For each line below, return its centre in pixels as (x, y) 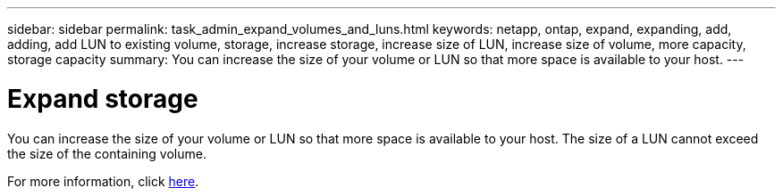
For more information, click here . (103, 181)
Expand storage (103, 98)
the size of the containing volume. (107, 153)
